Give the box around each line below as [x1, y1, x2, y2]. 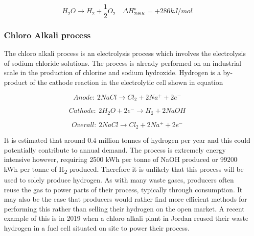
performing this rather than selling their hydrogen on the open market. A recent [4, 203, 245, 213]
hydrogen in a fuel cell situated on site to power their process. [4, 223, 189, 233]
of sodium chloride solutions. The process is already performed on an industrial [4, 57, 241, 68]
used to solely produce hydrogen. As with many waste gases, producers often [4, 175, 234, 185]
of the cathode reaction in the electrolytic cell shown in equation [29, 77, 223, 87]
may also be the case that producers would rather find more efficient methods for [4, 194, 247, 204]
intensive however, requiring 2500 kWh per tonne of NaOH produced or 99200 [4, 154, 238, 164]
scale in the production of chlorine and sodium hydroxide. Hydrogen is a [4, 67, 221, 78]
